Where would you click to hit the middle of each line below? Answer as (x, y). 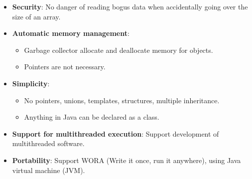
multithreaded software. (48, 143)
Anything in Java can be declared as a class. (92, 117)
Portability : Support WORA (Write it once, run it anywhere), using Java (126, 160)
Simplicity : (31, 83)
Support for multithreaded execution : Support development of (116, 133)
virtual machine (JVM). (49, 170)
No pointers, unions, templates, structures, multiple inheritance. (122, 100)
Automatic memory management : (71, 33)
